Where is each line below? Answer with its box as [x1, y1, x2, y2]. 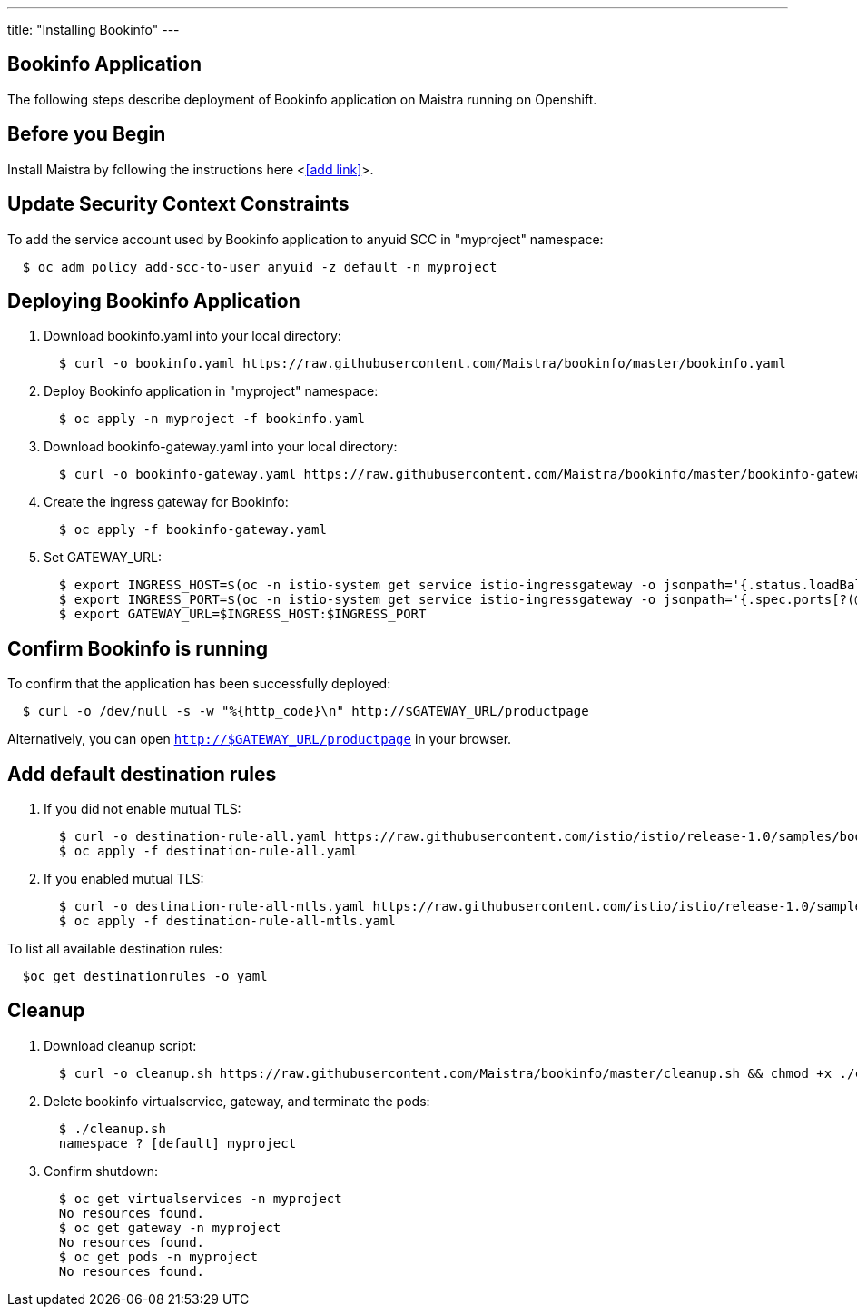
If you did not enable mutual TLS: [44, 801, 241, 817]
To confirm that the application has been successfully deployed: [7, 676, 391, 692]
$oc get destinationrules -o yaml [22, 969, 268, 984]
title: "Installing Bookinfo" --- [7, 22, 180, 37]
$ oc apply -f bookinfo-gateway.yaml [58, 522, 327, 538]
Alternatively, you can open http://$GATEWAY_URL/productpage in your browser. [7, 731, 512, 747]
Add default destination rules [7, 762, 277, 785]
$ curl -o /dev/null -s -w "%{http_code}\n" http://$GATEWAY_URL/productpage [22, 704, 589, 719]
